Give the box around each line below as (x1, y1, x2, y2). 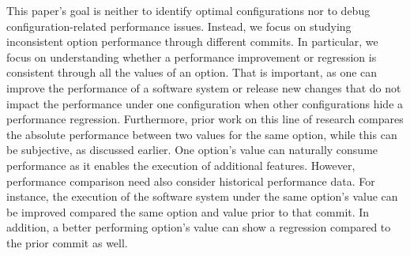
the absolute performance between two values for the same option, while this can (6, 126, 397, 142)
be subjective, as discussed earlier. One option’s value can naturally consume (6, 141, 378, 158)
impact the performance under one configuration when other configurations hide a (6, 95, 404, 111)
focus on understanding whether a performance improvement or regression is (6, 48, 377, 65)
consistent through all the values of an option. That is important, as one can (6, 64, 378, 81)
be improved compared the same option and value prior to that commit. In (6, 203, 370, 220)
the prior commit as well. (6, 234, 128, 250)
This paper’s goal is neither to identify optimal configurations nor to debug (6, 2, 371, 18)
